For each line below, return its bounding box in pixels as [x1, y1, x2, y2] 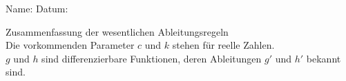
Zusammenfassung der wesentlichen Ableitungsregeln [6, 24, 229, 38]
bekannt [306, 51, 341, 65]
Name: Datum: [6, 1, 68, 15]
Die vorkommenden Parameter [6, 38, 135, 52]
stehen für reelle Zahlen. [172, 38, 275, 52]
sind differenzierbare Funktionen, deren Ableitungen [41, 51, 262, 65]
